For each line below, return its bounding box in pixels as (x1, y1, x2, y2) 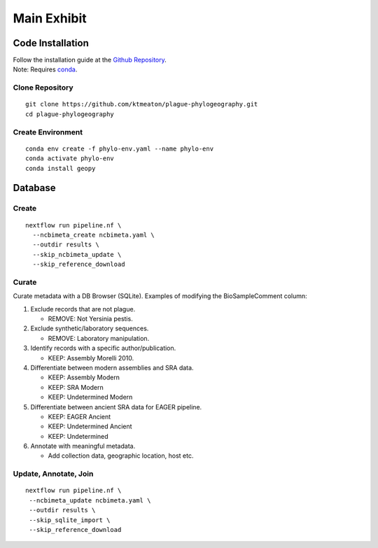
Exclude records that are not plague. (30, 304, 136, 313)
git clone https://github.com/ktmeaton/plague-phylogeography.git (25, 100, 258, 108)
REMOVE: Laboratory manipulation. (48, 334, 150, 342)
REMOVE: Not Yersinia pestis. (48, 314, 133, 323)
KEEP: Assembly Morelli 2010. (48, 353, 134, 362)
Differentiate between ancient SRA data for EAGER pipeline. (30, 402, 202, 411)
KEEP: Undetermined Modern (48, 393, 133, 402)
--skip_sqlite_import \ (29, 516, 111, 524)
